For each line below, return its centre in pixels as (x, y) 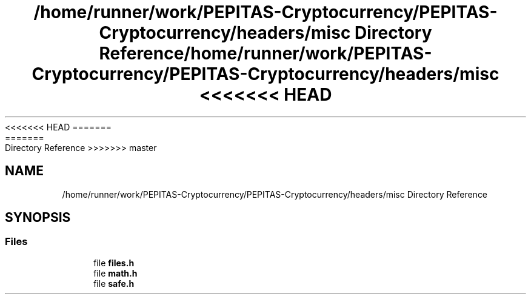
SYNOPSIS (38, 218)
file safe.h (114, 283)
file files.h (114, 263)
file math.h (115, 273)
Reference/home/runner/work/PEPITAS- (265, 53)
